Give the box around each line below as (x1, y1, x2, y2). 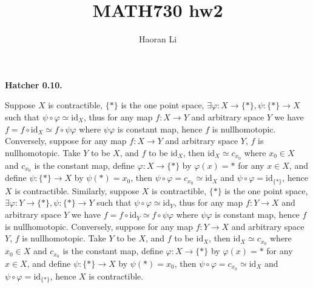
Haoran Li (138, 33, 177, 45)
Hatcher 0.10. (5, 78, 62, 91)
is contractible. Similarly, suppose (15, 184, 140, 197)
